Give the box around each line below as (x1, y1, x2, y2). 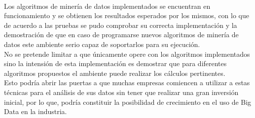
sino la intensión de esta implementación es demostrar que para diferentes (4, 58, 227, 69)
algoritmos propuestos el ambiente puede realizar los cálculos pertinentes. (4, 68, 225, 78)
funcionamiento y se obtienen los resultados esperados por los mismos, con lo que (4, 10, 249, 21)
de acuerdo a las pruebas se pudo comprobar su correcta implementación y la (4, 20, 237, 30)
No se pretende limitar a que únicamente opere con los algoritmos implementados (4, 48, 250, 59)
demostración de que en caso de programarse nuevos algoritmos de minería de (4, 29, 239, 40)
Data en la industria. (4, 106, 67, 117)
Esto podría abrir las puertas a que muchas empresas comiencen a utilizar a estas (4, 77, 250, 88)
